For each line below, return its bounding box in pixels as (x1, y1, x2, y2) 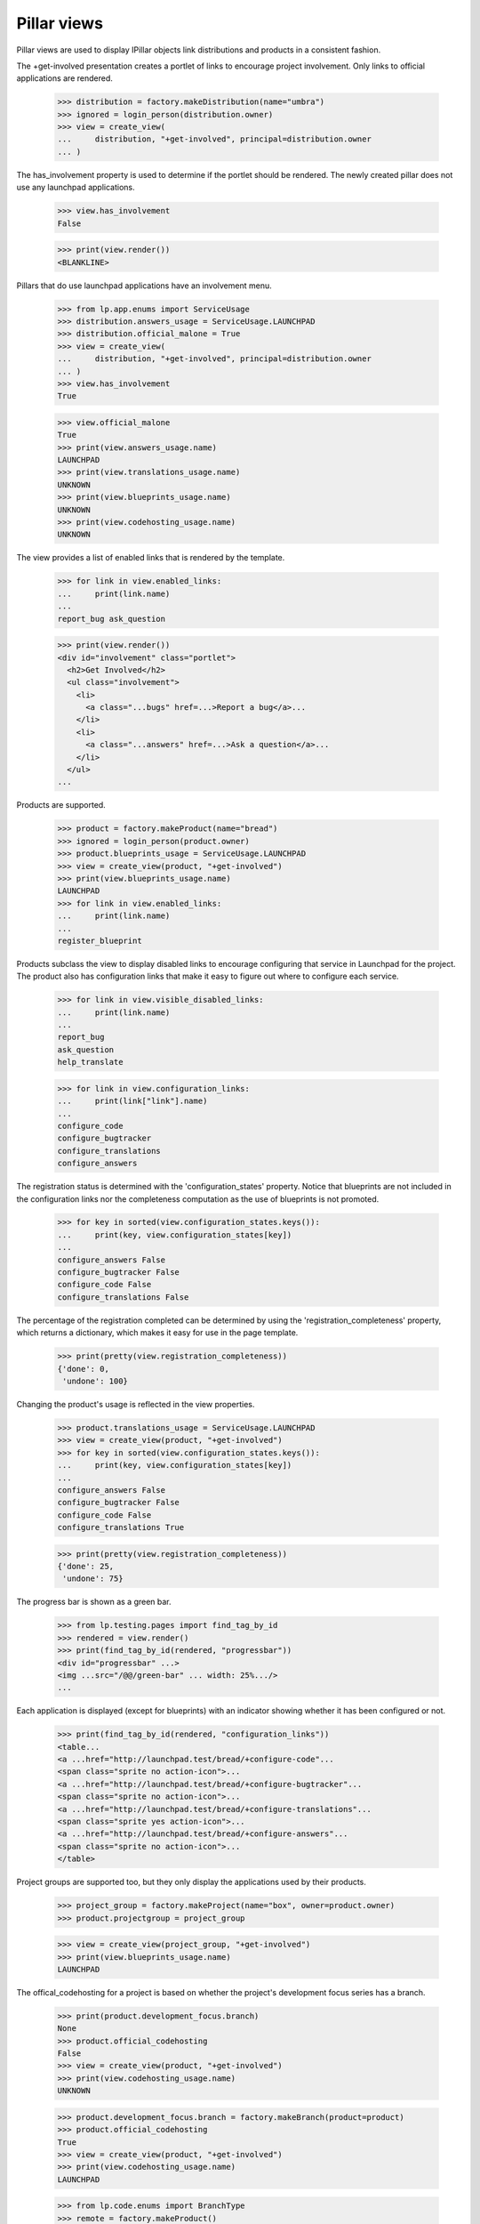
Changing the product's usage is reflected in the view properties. (16, 1398, 255, 1409)
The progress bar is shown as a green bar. (16, 1597, 172, 1608)
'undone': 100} (62, 1375, 129, 1386)
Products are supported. (16, 800, 106, 810)
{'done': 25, (57, 1561, 115, 1572)
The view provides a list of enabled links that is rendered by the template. (16, 552, 285, 563)
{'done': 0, (57, 1364, 110, 1374)
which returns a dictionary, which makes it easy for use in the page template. (16, 1327, 299, 1338)
